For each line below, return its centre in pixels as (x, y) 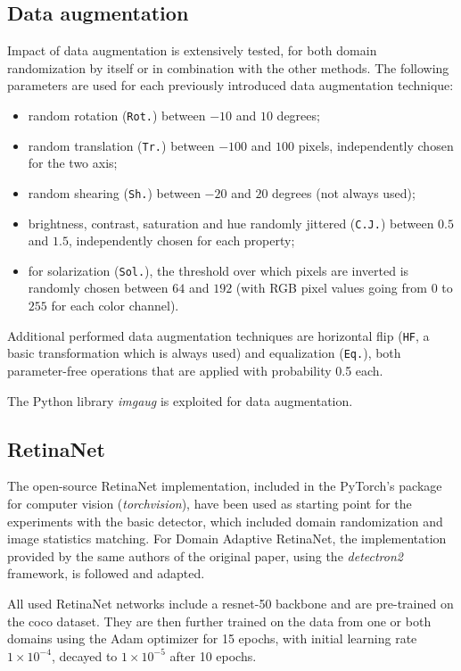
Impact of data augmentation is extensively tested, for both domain (192, 50)
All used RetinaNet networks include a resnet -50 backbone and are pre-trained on (230, 603)
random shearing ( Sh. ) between (114, 192)
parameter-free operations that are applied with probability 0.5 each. (195, 370)
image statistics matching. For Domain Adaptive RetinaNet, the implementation (227, 538)
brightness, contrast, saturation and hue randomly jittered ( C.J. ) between (231, 223)
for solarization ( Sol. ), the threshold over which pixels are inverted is (218, 270)
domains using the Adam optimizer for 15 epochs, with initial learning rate (212, 638)
